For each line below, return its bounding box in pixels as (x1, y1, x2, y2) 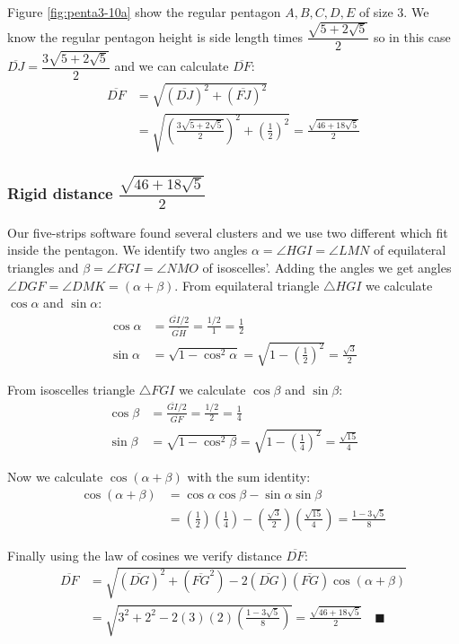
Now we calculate (7, 467, 103, 486)
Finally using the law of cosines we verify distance (7, 545, 282, 564)
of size (358, 3, 393, 21)
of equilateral (373, 240, 446, 259)
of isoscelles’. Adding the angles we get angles (202, 257, 452, 276)
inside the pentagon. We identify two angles (7, 240, 248, 259)
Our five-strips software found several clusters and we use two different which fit (7, 222, 448, 241)
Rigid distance (7, 182, 113, 205)
